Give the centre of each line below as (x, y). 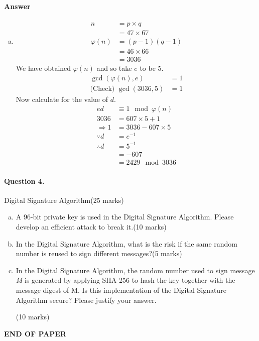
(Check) (102, 89)
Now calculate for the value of (62, 99)
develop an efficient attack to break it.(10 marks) (91, 226)
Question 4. (24, 181)
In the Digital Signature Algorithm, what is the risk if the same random (127, 243)
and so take (114, 68)
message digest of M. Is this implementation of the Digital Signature (121, 290)
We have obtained (43, 68)
